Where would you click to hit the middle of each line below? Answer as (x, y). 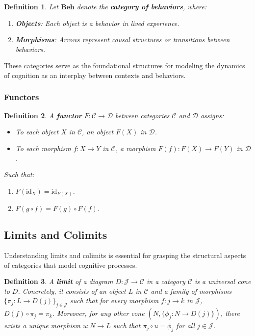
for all (186, 325)
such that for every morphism (114, 300)
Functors (22, 97)
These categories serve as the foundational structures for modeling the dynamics (125, 65)
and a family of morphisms (191, 291)
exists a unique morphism (42, 325)
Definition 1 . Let (31, 6)
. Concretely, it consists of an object (72, 291)
